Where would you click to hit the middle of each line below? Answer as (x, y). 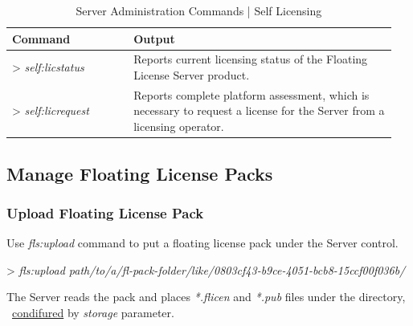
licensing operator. (179, 126)
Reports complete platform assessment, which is (251, 94)
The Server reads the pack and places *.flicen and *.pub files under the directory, (206, 297)
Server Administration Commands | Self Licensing (199, 10)
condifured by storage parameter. (93, 312)
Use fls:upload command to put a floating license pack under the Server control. (202, 243)
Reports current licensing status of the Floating (251, 59)
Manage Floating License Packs (140, 173)
